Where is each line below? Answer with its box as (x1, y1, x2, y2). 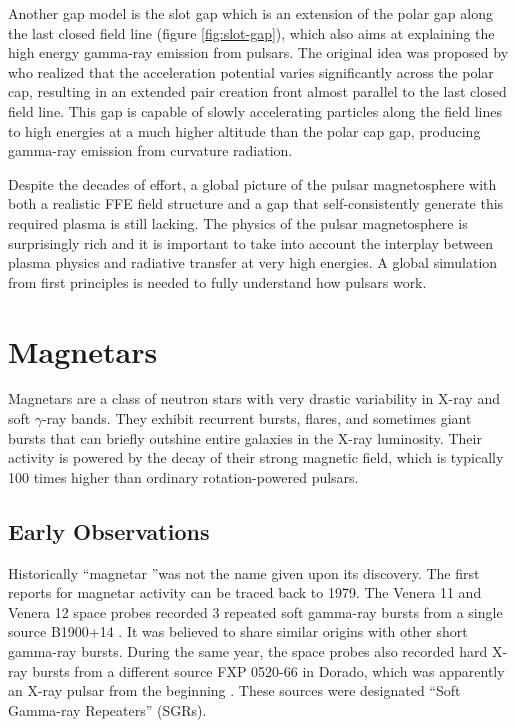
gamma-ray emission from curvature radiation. (8, 140, 293, 161)
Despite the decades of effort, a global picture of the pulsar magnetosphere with (8, 173, 497, 194)
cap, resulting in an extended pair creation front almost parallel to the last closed (8, 81, 507, 102)
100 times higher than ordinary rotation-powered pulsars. (8, 466, 359, 487)
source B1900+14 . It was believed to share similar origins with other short (8, 621, 468, 642)
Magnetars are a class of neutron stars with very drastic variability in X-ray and (8, 388, 500, 409)
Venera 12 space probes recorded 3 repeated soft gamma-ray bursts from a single (8, 601, 503, 622)
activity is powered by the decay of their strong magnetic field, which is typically (8, 447, 504, 468)
